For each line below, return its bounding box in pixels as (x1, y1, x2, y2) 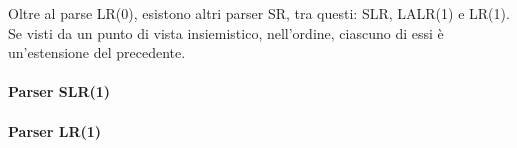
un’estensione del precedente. (8, 42, 186, 63)
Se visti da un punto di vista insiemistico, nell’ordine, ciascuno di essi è (8, 22, 444, 43)
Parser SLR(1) (8, 81, 111, 102)
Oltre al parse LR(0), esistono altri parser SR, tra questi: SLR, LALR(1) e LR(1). (8, 3, 510, 23)
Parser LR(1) (8, 120, 102, 141)
